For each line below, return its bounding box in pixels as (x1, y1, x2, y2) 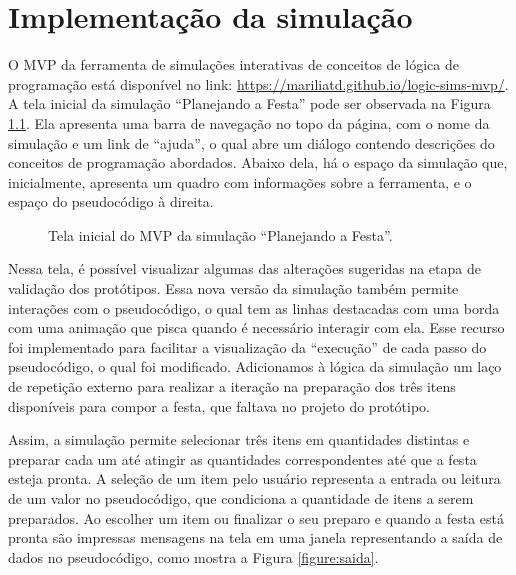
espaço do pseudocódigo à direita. (8, 191, 214, 212)
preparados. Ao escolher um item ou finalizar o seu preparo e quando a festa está (8, 507, 505, 528)
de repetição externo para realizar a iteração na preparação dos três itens (8, 376, 456, 397)
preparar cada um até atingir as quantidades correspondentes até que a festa (8, 448, 477, 469)
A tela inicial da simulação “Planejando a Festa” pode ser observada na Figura (8, 93, 491, 114)
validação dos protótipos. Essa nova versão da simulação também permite (8, 278, 459, 299)
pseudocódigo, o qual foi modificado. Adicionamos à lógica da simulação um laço (8, 356, 502, 377)
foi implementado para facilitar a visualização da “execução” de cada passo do (8, 336, 487, 357)
